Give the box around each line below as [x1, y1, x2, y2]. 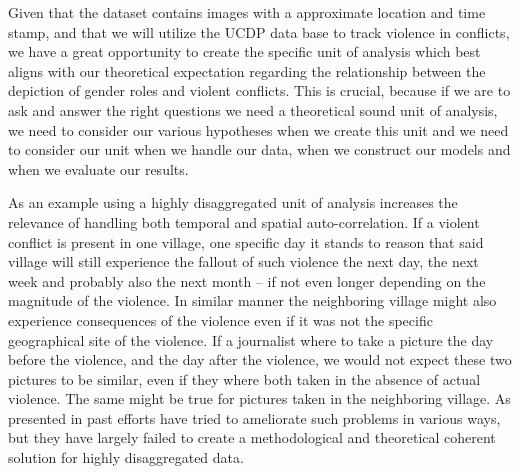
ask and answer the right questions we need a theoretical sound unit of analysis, [8, 99, 498, 120]
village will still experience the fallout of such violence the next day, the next [8, 251, 479, 272]
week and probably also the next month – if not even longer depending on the [8, 270, 486, 291]
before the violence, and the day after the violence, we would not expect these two [8, 349, 512, 370]
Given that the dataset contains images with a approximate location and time [8, 2, 486, 22]
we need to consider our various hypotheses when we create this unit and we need [8, 119, 509, 140]
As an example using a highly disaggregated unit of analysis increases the [8, 192, 458, 213]
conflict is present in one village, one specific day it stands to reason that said [8, 231, 484, 252]
